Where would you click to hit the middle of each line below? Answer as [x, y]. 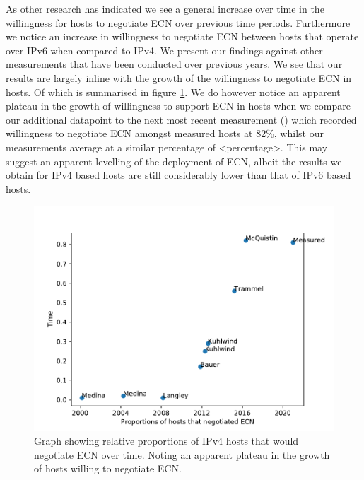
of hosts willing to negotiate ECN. [108, 468]
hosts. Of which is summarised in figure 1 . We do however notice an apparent [173, 92]
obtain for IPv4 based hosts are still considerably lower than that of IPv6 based [178, 175]
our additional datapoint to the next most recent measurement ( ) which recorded [181, 119]
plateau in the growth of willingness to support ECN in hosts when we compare [178, 106]
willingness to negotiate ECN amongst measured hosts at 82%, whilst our [165, 133]
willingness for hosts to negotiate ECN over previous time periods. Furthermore [178, 22]
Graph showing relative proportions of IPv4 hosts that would [166, 440]
